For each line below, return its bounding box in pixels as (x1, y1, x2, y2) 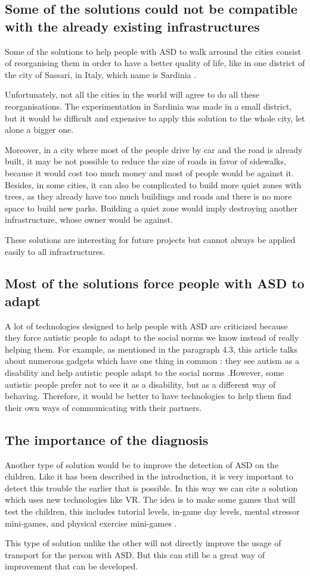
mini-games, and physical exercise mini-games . (5, 516, 177, 529)
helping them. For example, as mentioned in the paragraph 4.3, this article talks (5, 343, 297, 355)
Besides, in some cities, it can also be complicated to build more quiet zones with (5, 178, 302, 191)
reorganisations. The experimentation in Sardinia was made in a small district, (5, 99, 292, 112)
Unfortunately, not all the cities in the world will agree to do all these (5, 88, 259, 101)
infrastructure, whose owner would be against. (5, 213, 173, 226)
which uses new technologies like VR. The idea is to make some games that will (5, 493, 296, 506)
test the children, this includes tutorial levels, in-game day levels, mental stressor (5, 505, 300, 518)
